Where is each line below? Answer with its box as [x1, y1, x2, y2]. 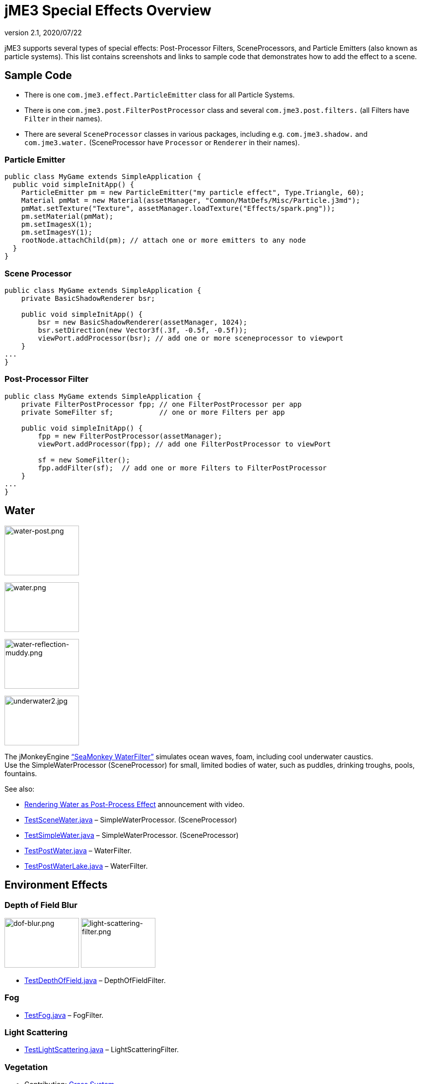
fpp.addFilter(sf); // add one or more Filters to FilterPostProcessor [38, 463, 327, 472]
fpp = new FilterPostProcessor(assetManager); [38, 432, 222, 440]
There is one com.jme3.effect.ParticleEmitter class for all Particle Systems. [24, 90, 295, 99]
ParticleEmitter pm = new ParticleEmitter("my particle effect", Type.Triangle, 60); [21, 188, 364, 197]
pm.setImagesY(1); [21, 228, 93, 237]
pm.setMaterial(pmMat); [21, 212, 114, 221]
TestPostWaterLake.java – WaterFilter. [24, 861, 148, 870]
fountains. [4, 769, 37, 778]
